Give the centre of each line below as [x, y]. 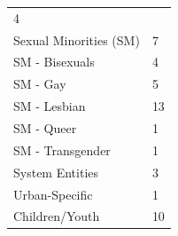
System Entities [56, 172]
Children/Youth [57, 216]
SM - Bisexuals [54, 62]
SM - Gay [40, 84]
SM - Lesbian [50, 106]
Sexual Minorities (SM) [77, 39]
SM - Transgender [62, 149]
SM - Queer [45, 127]
